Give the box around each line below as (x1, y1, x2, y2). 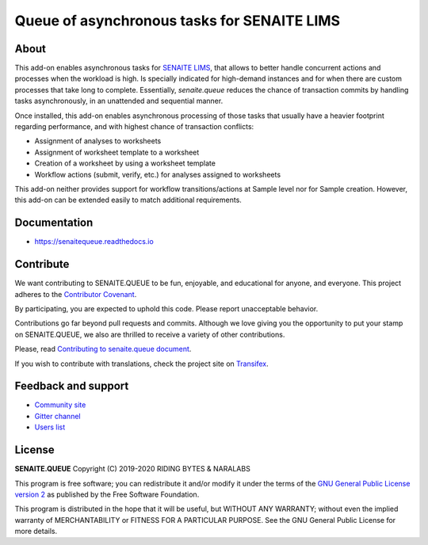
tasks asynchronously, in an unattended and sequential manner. (14, 96, 224, 106)
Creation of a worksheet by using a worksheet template (34, 158, 216, 168)
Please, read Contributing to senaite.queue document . (14, 345, 192, 354)
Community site (34, 400, 86, 410)
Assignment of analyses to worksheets (34, 136, 162, 146)
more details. (14, 527, 58, 536)
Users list (34, 422, 66, 432)
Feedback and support (14, 379, 129, 393)
